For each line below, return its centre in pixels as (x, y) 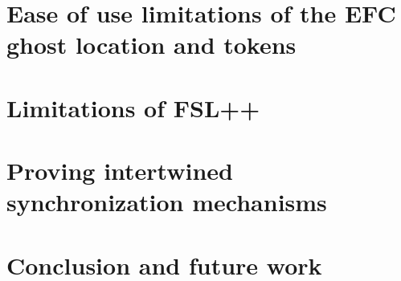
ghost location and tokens (151, 45)
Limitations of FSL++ (133, 107)
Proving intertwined (120, 171)
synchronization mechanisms (167, 202)
